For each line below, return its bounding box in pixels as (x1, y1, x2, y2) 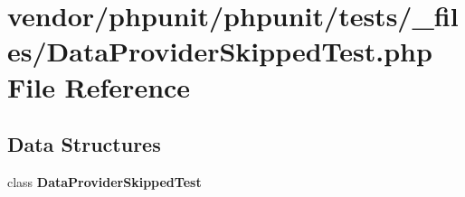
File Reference (7, 68, 191, 105)
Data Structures (7, 130, 161, 158)
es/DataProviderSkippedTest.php (7, 33, 432, 70)
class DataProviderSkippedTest (7, 172, 202, 191)
